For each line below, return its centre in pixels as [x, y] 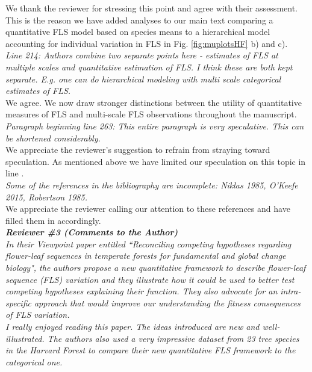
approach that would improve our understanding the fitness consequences [167, 302]
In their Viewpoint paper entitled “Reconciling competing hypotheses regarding [148, 243]
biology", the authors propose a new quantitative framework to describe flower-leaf [156, 268]
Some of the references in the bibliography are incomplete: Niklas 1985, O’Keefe [152, 184]
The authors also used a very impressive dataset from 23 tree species [173, 338]
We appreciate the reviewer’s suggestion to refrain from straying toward [138, 150]
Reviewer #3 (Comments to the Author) [92, 232]
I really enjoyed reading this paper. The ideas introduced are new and [133, 327]
